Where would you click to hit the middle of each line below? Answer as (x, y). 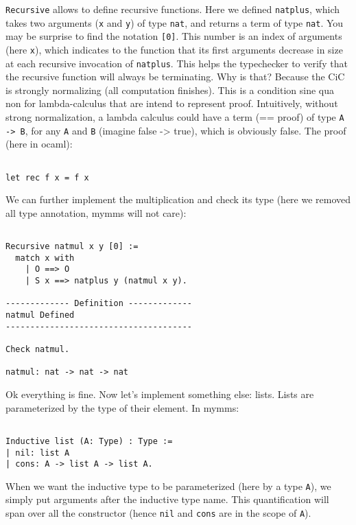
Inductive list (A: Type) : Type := (89, 441)
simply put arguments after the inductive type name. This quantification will (167, 499)
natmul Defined (40, 315)
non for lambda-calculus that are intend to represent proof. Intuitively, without (172, 103)
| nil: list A (38, 453)
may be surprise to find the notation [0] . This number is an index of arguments (174, 36)
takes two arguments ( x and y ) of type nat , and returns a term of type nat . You (175, 22)
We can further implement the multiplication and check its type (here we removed (178, 199)
